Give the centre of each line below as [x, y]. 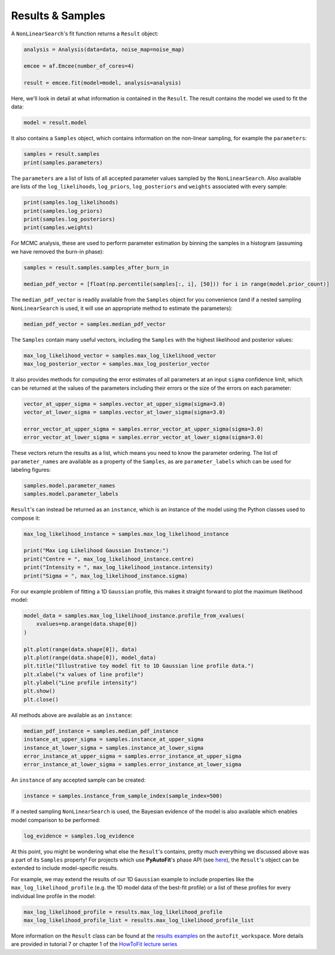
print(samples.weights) [59, 228]
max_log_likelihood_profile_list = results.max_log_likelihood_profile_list [139, 921]
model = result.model [55, 123]
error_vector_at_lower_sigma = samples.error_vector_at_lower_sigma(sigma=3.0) [144, 437]
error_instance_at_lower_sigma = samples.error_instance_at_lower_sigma [133, 765]
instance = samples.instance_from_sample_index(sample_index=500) [123, 796]
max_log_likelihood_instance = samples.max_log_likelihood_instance [126, 534]
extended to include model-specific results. [65, 868]
